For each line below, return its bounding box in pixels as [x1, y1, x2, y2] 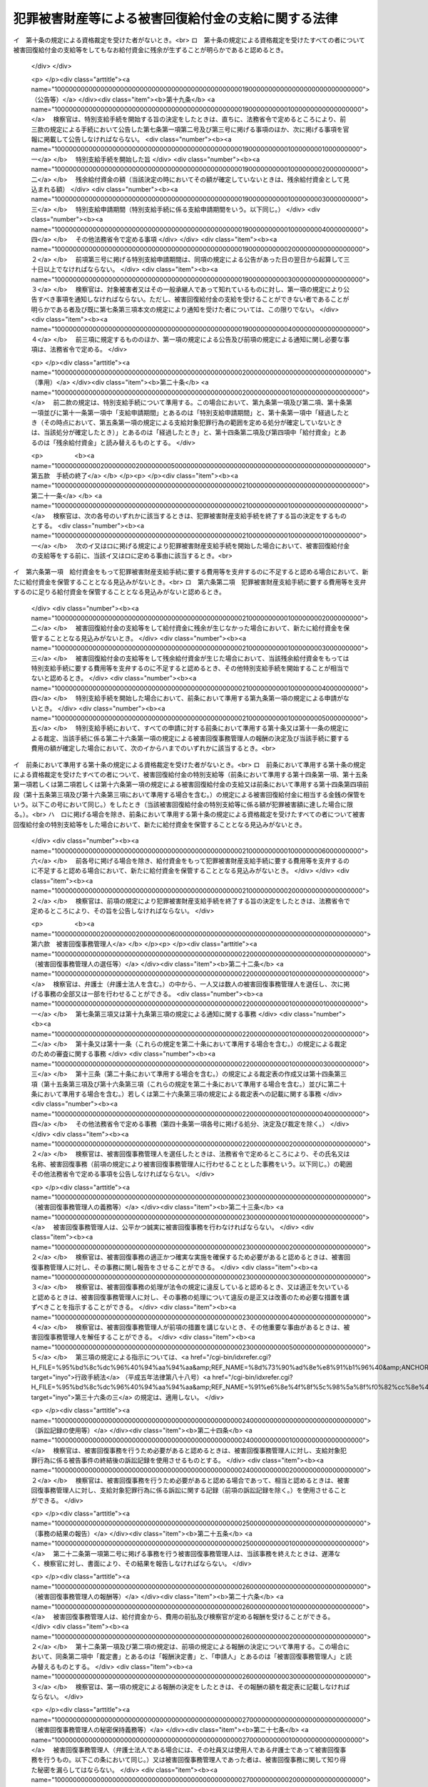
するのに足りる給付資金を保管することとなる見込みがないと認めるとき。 [13, 588, 225, 596]
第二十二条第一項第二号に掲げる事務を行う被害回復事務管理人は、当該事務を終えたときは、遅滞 [53, 1549, 335, 1558]
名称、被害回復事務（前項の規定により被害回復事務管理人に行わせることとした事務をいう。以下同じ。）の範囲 [31, 1159, 352, 1168]
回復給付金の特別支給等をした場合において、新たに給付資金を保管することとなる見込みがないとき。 [13, 820, 306, 828]
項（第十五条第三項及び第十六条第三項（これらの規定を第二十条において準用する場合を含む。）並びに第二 [31, 1079, 340, 1088]
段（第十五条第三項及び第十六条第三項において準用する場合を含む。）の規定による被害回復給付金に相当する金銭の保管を [13, 790, 367, 798]
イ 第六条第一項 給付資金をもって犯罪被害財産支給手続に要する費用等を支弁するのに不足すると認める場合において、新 [13, 568, 369, 576]
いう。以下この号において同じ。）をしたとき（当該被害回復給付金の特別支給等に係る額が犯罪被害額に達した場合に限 [13, 801, 353, 809]
